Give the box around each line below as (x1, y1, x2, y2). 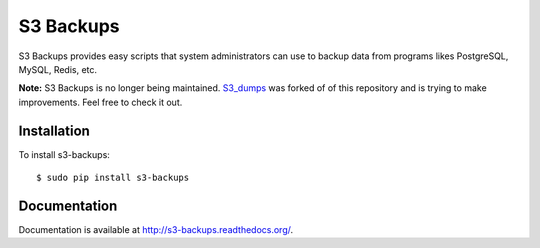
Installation (18, 122, 90, 139)
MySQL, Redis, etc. (18, 63, 98, 75)
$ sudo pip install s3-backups (36, 172, 190, 184)
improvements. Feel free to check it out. (18, 96, 183, 108)
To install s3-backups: (18, 148, 110, 160)
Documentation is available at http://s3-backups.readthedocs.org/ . (18, 223, 294, 235)
